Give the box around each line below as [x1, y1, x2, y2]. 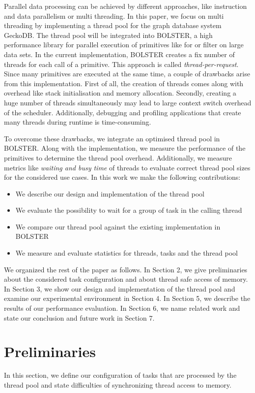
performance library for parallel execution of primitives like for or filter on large [4, 39, 244, 50]
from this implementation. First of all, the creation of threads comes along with [4, 78, 244, 88]
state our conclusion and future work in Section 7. [4, 312, 155, 323]
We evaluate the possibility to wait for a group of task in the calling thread [15, 205, 242, 215]
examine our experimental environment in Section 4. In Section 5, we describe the [4, 293, 251, 303]
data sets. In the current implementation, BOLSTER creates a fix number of [4, 49, 235, 59]
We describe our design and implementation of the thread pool [15, 188, 204, 198]
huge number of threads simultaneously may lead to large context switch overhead [4, 97, 252, 107]
